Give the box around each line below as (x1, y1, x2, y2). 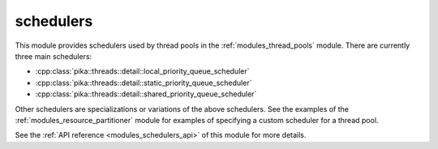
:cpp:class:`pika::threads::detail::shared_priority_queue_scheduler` (35, 89, 257, 99)
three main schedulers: (15, 51, 92, 61)
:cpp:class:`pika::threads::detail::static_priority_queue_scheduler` (35, 78, 252, 87)
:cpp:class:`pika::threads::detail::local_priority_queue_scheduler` (35, 66, 250, 76)
